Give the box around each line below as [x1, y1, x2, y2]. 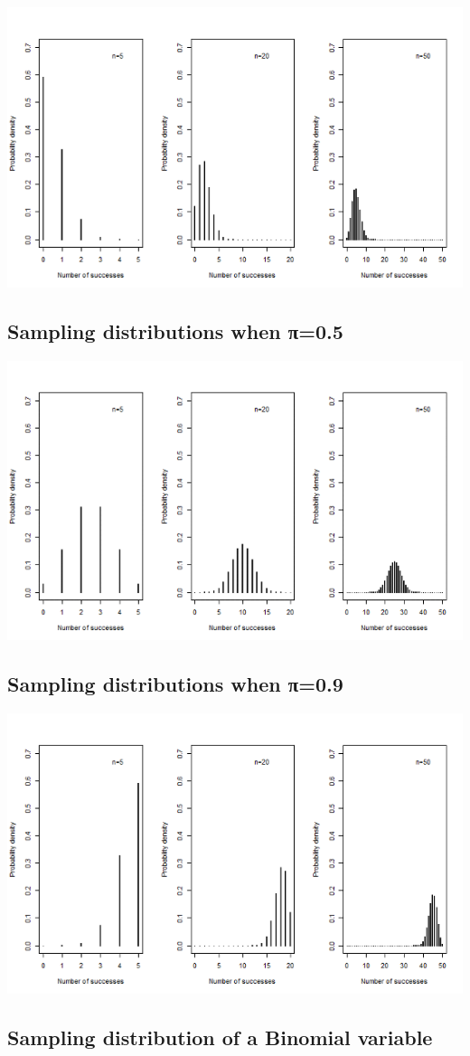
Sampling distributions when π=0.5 [7, 316, 343, 344]
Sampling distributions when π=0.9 [7, 670, 343, 698]
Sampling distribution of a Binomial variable [7, 1023, 433, 1051]
